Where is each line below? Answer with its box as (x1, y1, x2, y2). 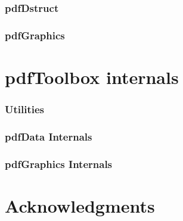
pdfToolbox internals (5, 64, 179, 89)
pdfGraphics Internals (5, 156, 113, 171)
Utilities (5, 101, 45, 116)
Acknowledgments (5, 193, 155, 217)
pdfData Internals (5, 129, 92, 144)
